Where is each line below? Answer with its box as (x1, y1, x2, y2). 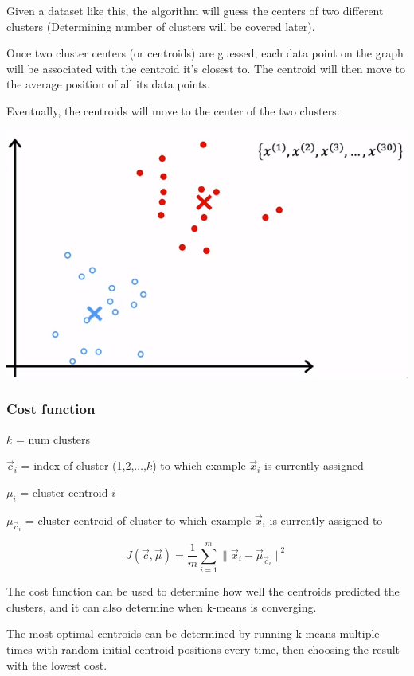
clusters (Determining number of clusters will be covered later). (6, 18, 315, 34)
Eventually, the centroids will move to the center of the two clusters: (6, 102, 340, 119)
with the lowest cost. (6, 656, 107, 673)
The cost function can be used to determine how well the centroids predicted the (6, 583, 400, 600)
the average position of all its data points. (6, 76, 210, 92)
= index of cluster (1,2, (21, 457, 135, 474)
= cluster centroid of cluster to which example (25, 511, 252, 528)
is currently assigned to (269, 511, 383, 528)
